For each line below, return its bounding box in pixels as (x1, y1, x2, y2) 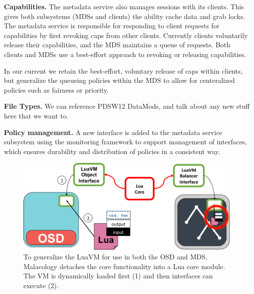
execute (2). (23, 280, 59, 290)
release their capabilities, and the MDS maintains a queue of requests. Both (4, 39, 231, 50)
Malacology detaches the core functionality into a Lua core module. (23, 261, 225, 271)
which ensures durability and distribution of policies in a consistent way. (4, 146, 220, 156)
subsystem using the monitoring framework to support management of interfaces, (4, 137, 247, 147)
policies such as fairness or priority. (4, 84, 109, 95)
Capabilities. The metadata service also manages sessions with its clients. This (4, 1, 244, 11)
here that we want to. (4, 110, 68, 120)
